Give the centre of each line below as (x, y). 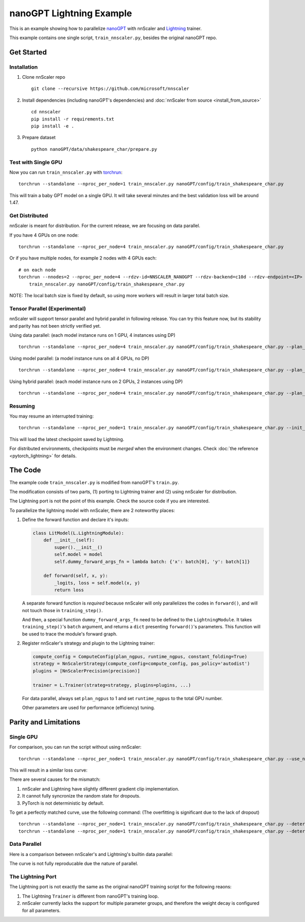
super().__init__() (78, 547)
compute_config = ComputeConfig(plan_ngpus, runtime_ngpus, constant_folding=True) (140, 657)
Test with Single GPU (36, 162)
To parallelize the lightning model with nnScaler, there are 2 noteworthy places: (92, 510)
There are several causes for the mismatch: (55, 779)
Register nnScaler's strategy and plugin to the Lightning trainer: (88, 643)
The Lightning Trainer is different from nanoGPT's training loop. (90, 896)
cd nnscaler (46, 112)
